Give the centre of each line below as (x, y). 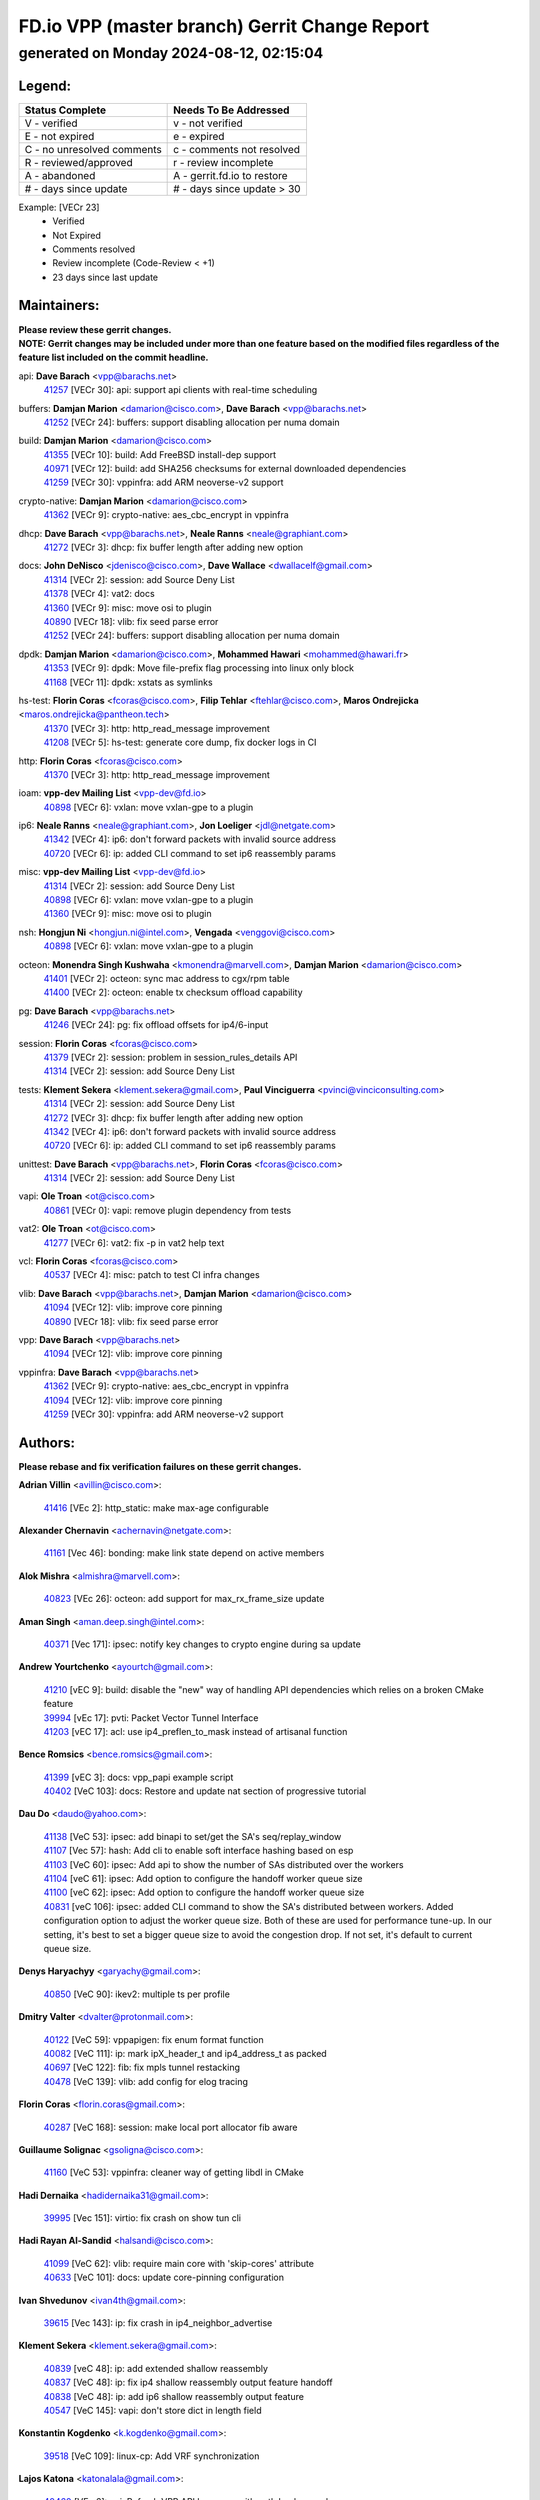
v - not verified (208, 123)
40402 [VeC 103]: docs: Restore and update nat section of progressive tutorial (205, 1791)
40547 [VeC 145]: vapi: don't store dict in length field (152, 2410)
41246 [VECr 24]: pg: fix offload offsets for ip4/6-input (156, 1025)
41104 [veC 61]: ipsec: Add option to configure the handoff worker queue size (203, 1879)
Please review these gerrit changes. (95, 329)
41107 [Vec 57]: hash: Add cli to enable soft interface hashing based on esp (198, 1851)
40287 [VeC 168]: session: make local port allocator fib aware (171, 2127)
